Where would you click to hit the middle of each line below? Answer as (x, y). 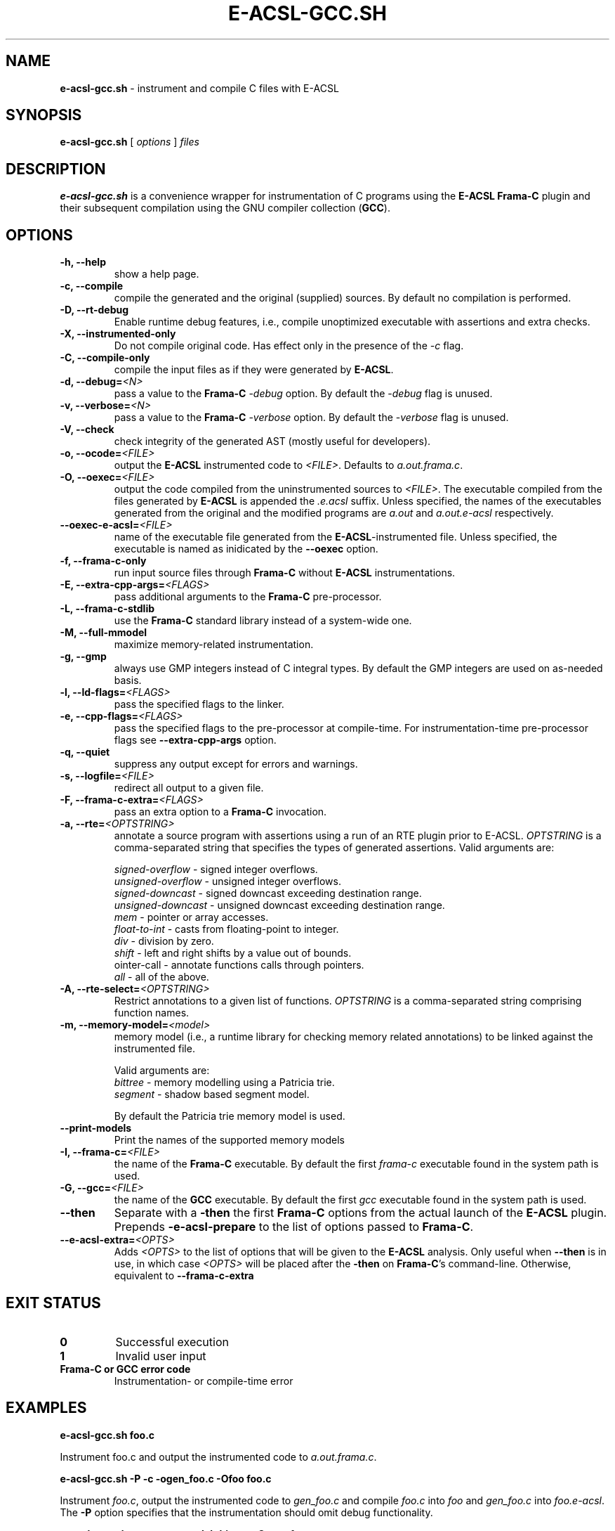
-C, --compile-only (105, 358)
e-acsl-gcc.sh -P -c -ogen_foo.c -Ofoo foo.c (166, 1478)
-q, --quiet (85, 752)
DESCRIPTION (56, 169)
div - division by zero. (164, 941)
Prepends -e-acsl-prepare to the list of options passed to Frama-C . (294, 1227)
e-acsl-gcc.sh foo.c (107, 1435)
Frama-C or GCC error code (125, 1369)
